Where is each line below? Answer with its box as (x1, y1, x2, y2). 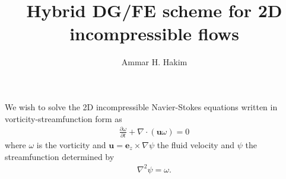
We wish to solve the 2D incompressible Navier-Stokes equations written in (5, 100, 278, 113)
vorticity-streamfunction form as (5, 112, 122, 124)
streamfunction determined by (5, 150, 115, 162)
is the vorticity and (36, 138, 106, 151)
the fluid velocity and (157, 138, 234, 151)
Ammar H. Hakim (121, 56, 188, 68)
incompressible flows (69, 21, 239, 46)
